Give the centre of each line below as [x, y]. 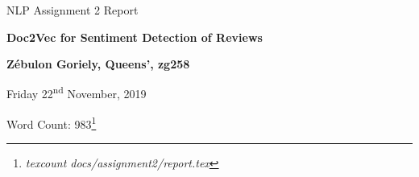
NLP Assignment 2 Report [73, 10]
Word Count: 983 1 [52, 123]
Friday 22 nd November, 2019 [77, 93]
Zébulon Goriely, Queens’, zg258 [98, 64]
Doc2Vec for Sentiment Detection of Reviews [135, 37]
